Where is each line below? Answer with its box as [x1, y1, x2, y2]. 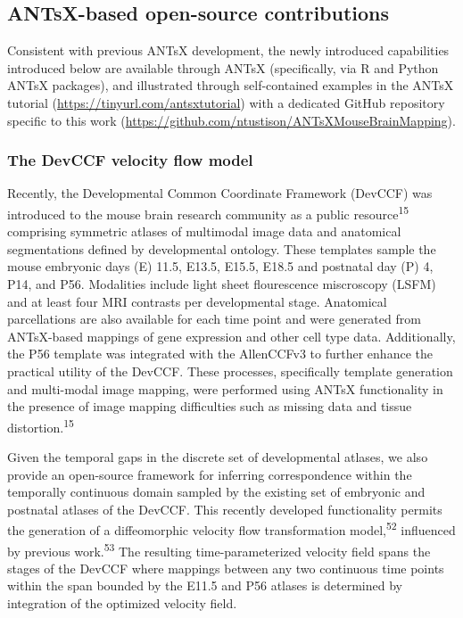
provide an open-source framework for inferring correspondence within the [7, 465, 412, 483]
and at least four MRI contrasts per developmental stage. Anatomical [7, 292, 387, 310]
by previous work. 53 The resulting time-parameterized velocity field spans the [7, 539, 431, 560]
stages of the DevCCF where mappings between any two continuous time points [7, 558, 444, 577]
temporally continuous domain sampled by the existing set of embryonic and [7, 482, 426, 501]
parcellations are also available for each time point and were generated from [7, 309, 421, 328]
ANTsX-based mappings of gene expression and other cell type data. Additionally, [7, 326, 456, 345]
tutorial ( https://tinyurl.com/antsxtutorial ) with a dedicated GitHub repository [7, 93, 445, 111]
